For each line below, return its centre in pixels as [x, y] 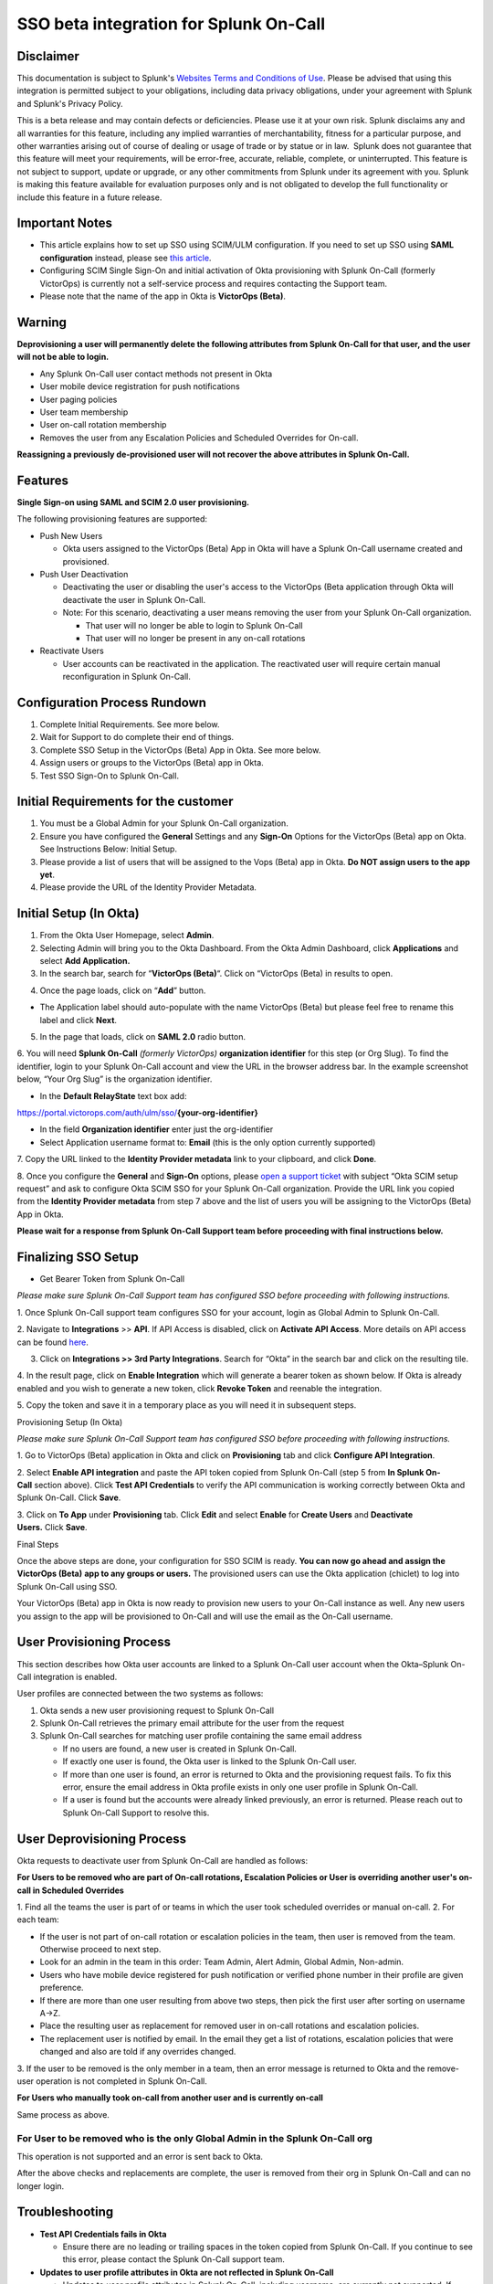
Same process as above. [63, 2114]
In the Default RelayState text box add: [113, 1095]
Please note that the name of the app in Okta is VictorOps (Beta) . [163, 296]
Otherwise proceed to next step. [100, 1950]
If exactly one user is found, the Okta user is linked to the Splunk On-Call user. [210, 1761]
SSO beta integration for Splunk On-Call [171, 24]
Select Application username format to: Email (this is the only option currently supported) [208, 1142]
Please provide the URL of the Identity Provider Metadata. [148, 887]
